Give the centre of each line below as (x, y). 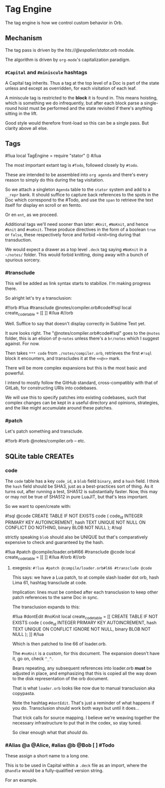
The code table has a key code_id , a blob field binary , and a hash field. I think (82, 481)
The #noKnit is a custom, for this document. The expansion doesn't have (86, 654)
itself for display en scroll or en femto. (44, 205)
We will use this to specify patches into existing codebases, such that (76, 397)
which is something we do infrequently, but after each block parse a (74, 103)
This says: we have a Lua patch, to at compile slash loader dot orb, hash (85, 577)
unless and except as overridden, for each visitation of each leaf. (71, 88)
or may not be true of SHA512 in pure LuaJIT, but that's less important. (77, 497)
